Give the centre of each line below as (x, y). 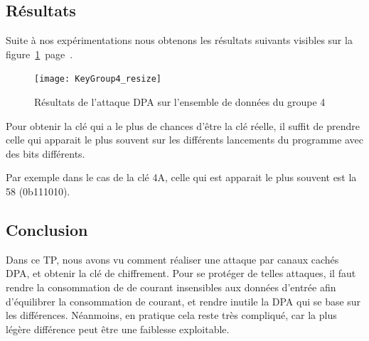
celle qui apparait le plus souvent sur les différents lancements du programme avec (185, 140)
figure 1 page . (39, 54)
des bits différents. (46, 153)
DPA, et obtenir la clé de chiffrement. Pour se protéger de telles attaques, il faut (181, 273)
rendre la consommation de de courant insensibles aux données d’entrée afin (171, 287)
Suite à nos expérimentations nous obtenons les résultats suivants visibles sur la (179, 40)
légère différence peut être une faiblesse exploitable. (118, 329)
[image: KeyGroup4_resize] (98, 79)
